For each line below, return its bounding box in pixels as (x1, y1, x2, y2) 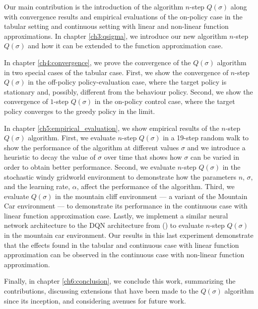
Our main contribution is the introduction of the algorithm (4, 1, 184, 11)
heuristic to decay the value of (4, 152, 96, 162)
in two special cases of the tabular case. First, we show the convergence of (4, 67, 229, 77)
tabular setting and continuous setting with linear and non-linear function (4, 21, 229, 31)
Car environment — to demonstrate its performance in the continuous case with (4, 201, 248, 211)
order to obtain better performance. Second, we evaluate (4, 161, 176, 172)
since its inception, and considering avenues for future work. (4, 295, 186, 306)
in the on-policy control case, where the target (94, 96, 235, 106)
